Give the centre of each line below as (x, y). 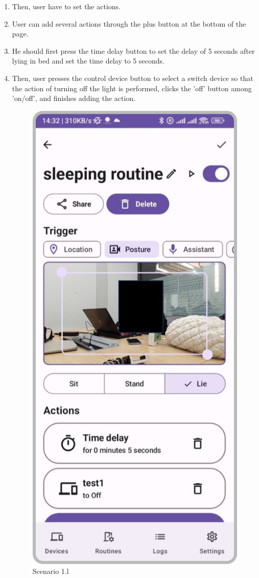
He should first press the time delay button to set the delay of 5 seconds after (133, 50)
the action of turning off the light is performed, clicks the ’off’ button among (132, 88)
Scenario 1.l (51, 571)
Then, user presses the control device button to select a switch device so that (133, 78)
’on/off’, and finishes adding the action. (74, 98)
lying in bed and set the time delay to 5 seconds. (88, 61)
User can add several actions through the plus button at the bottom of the (129, 23)
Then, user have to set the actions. (66, 6)
